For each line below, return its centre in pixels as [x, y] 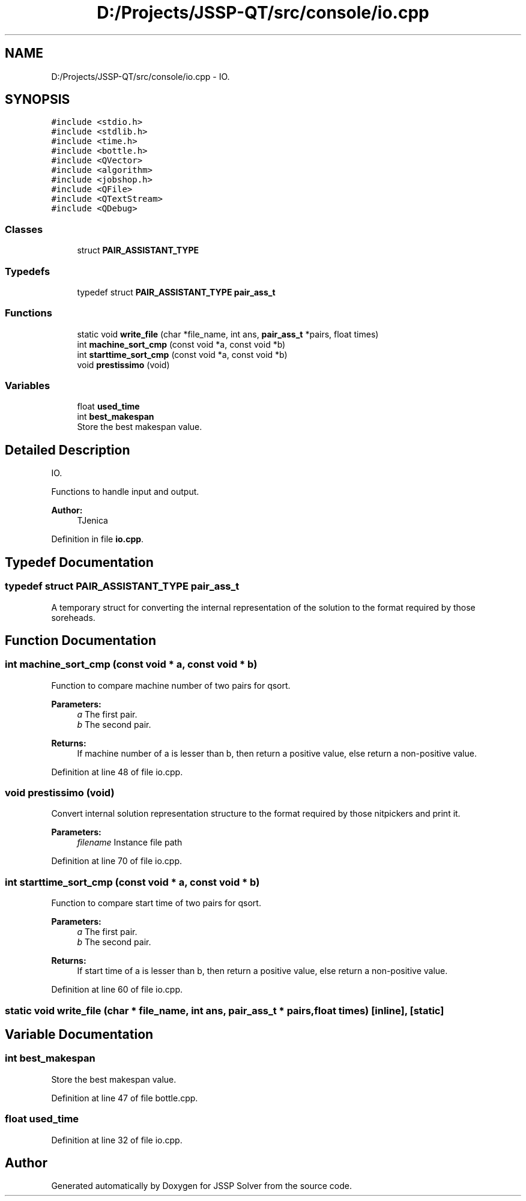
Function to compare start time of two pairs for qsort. [156, 903]
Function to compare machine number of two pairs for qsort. [171, 685]
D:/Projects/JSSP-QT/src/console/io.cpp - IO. [141, 76]
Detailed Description [68, 450]
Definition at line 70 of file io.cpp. [117, 861]
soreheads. [73, 617]
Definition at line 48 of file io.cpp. [117, 772]
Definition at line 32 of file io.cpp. [117, 1140]
